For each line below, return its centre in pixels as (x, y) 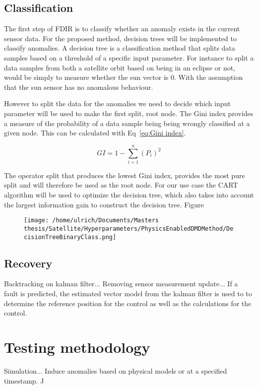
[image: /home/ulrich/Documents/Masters (92, 221)
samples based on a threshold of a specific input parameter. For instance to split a (129, 57)
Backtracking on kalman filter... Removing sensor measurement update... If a (121, 284)
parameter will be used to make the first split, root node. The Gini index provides (129, 113)
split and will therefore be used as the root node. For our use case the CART (121, 185)
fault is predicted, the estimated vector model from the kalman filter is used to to (128, 293)
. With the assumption (209, 77)
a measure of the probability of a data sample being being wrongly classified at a (127, 123)
